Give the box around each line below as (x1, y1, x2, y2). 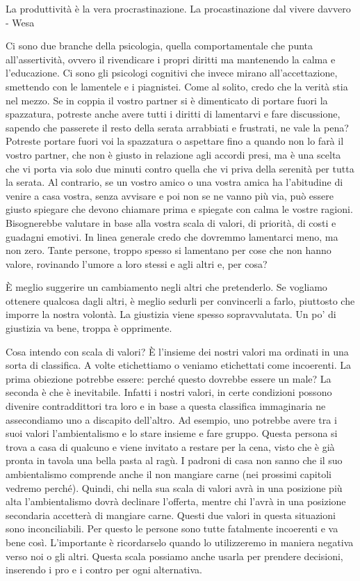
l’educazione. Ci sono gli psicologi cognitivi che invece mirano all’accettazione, (6, 65, 338, 80)
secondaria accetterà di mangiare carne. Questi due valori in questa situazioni (6, 507, 336, 522)
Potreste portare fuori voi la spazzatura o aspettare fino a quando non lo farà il (6, 134, 344, 148)
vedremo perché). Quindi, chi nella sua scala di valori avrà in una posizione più (6, 480, 343, 495)
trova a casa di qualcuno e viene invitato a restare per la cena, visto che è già (6, 439, 335, 454)
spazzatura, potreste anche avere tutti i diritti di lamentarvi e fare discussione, (6, 106, 341, 121)
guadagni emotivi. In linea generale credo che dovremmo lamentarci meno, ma (6, 229, 338, 244)
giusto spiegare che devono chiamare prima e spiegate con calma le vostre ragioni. (6, 202, 353, 216)
